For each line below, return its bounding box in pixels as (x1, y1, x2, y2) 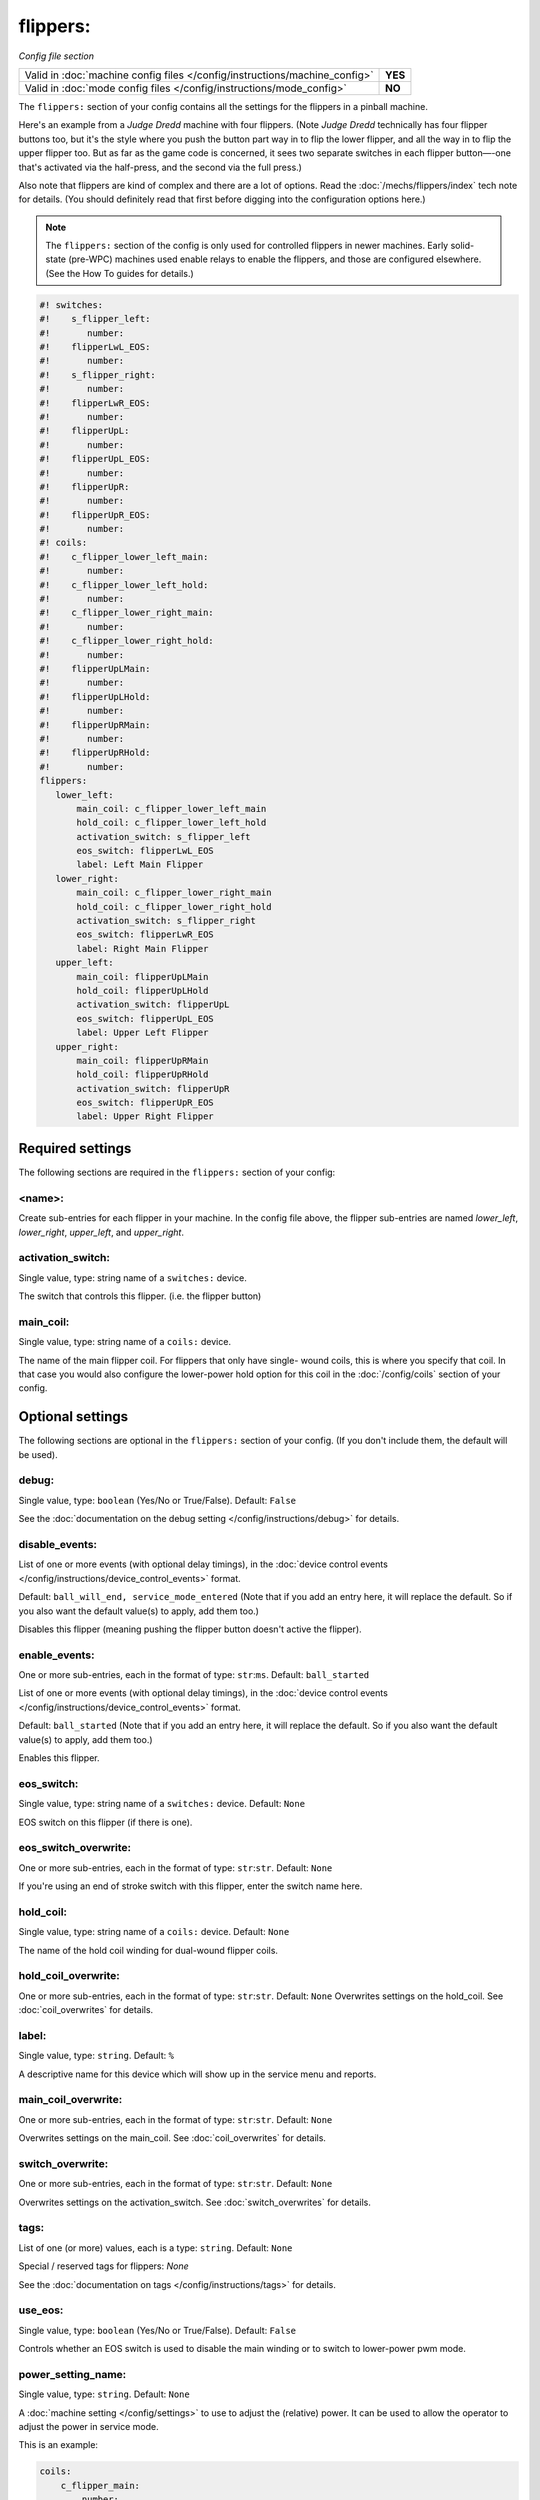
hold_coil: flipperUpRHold (76, 1069, 209, 1080)
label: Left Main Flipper (76, 859, 204, 870)
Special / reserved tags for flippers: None (18, 2260, 189, 2272)
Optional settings (18, 1408, 129, 1425)
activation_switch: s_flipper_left (76, 831, 251, 842)
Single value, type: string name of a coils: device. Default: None (18, 1926, 290, 1938)
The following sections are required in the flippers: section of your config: (18, 1166, 336, 1178)
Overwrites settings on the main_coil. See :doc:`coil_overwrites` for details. (18, 2132, 327, 2144)
